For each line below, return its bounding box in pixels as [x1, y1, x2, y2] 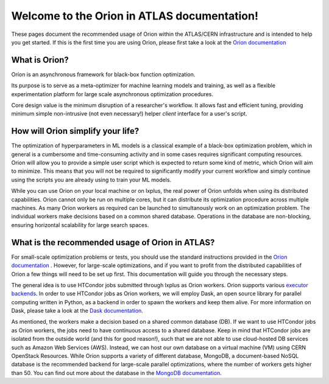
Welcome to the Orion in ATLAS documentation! [11, 9, 259, 23]
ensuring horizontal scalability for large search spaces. [11, 221, 149, 228]
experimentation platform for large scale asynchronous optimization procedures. [11, 90, 213, 97]
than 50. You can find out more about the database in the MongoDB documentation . [11, 369, 222, 377]
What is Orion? [11, 55, 69, 65]
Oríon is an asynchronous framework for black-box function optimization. [11, 71, 196, 78]
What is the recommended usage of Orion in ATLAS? [11, 237, 215, 248]
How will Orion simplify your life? [11, 126, 140, 136]
